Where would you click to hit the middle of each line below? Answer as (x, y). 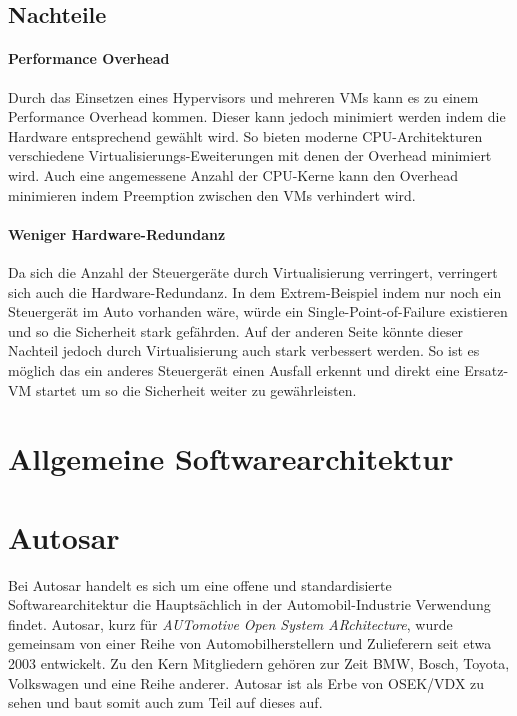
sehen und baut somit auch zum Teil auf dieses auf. (165, 702)
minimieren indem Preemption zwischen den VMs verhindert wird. (212, 194)
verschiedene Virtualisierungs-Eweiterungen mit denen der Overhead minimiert (250, 155)
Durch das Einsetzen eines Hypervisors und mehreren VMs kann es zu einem (243, 96)
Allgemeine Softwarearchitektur (231, 458)
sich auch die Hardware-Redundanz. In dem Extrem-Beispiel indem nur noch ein (255, 291)
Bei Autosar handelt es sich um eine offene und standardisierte (200, 584)
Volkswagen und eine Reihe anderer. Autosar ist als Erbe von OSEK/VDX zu (246, 682)
